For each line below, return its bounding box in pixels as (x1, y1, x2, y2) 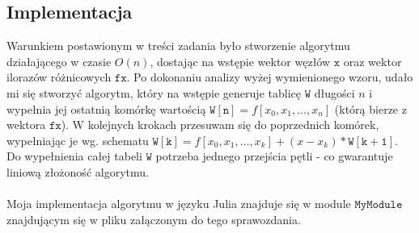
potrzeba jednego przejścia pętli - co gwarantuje (155, 148, 393, 164)
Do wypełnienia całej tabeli (6, 148, 142, 164)
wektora (6, 116, 46, 133)
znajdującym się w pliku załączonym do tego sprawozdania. (6, 210, 301, 227)
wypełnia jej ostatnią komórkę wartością (6, 100, 206, 117)
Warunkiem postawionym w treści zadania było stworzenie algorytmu (6, 37, 350, 54)
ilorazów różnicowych (6, 69, 112, 85)
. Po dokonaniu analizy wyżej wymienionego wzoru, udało (126, 69, 413, 85)
